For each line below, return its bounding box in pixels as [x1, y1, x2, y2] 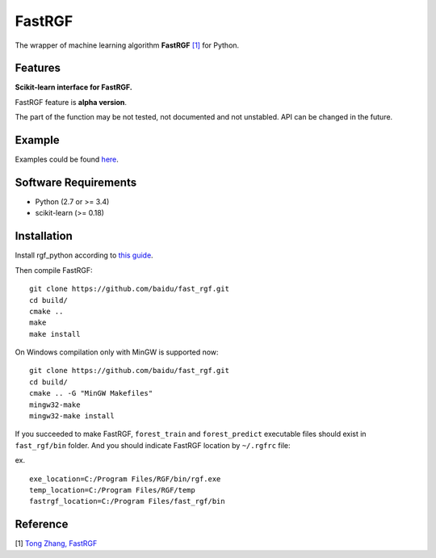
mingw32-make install [29, 412, 115, 421]
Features [15, 61, 61, 75]
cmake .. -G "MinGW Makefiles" [29, 388, 153, 398]
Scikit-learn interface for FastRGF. [15, 82, 133, 92]
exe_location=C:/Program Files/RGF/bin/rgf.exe [29, 474, 221, 484]
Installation [15, 229, 73, 243]
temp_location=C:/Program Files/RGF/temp [29, 485, 195, 494]
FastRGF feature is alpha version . [15, 97, 128, 107]
